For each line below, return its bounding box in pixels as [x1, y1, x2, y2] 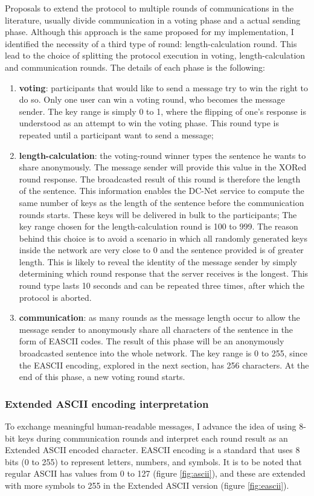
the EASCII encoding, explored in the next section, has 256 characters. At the [19, 358, 309, 371]
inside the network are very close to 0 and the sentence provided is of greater [19, 243, 304, 256]
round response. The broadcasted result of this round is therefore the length [19, 172, 301, 185]
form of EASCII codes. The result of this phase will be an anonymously [19, 335, 284, 347]
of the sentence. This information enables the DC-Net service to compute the [19, 184, 304, 197]
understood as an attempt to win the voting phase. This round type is [19, 117, 280, 129]
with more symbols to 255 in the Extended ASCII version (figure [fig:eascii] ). [5, 479, 289, 491]
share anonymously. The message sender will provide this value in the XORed [19, 161, 307, 173]
